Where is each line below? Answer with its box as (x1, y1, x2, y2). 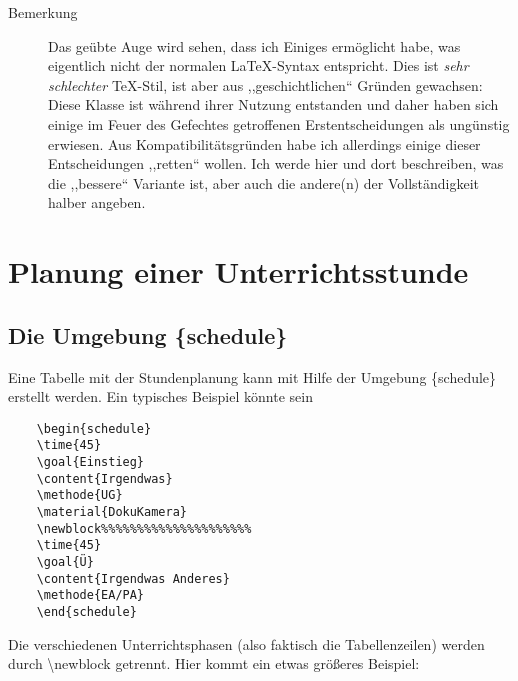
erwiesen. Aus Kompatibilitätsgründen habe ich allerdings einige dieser (48, 133, 481, 154)
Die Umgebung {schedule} (8, 319, 288, 350)
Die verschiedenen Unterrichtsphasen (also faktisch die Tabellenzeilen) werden (8, 633, 485, 654)
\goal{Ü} (36, 554, 94, 569)
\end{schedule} (36, 604, 137, 619)
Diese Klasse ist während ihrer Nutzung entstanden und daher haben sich (48, 94, 499, 115)
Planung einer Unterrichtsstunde (8, 251, 469, 292)
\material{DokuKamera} (36, 504, 187, 519)
